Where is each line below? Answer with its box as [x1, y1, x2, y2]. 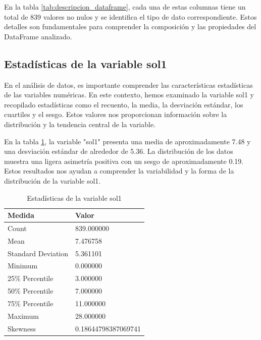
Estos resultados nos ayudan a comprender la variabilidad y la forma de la [4, 165, 234, 176]
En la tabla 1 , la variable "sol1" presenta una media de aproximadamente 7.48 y [4, 136, 251, 146]
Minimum [8, 260, 38, 271]
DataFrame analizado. [4, 31, 72, 41]
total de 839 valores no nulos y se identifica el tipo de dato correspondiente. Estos [4, 11, 257, 22]
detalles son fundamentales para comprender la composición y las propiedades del [4, 21, 256, 32]
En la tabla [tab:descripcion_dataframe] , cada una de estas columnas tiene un [4, 2, 246, 12]
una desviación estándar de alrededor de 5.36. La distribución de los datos [4, 146, 233, 156]
